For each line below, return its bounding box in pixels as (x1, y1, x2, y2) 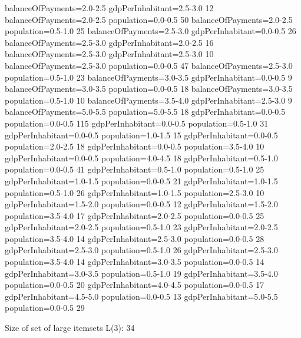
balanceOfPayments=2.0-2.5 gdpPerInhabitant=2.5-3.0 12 (5, 2, 214, 14)
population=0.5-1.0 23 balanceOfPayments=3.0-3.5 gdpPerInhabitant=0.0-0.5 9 (5, 71, 292, 83)
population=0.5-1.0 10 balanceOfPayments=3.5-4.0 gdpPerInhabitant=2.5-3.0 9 (5, 94, 292, 106)
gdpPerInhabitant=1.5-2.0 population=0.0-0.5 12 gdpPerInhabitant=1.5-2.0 (5, 198, 278, 210)
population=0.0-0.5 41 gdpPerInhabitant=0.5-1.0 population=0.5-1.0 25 (5, 163, 264, 175)
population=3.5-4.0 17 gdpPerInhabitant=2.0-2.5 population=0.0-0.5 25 (5, 209, 264, 221)
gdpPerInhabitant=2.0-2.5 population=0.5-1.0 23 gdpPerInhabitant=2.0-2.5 (5, 221, 278, 233)
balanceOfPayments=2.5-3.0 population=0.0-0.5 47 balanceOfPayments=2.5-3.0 (5, 59, 293, 71)
